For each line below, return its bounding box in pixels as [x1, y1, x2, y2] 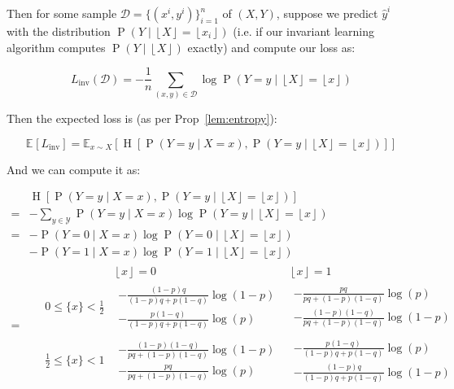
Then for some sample [7, 5, 117, 21]
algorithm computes [7, 38, 106, 55]
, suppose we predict [276, 5, 378, 21]
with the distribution [7, 23, 111, 39]
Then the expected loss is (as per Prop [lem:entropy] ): [7, 110, 277, 127]
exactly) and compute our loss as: [187, 38, 356, 55]
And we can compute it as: [7, 160, 141, 177]
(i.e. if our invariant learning [233, 23, 374, 39]
